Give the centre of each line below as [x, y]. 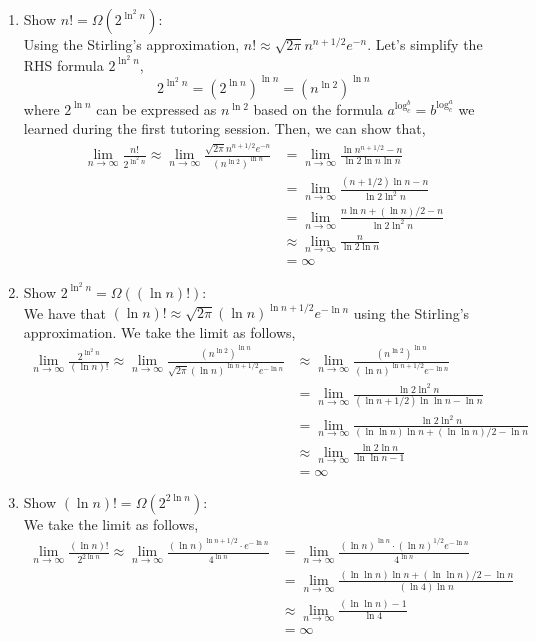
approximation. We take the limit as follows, [159, 331]
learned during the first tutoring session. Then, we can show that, [224, 128]
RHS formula [63, 64]
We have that [64, 312]
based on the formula [318, 108]
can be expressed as [156, 108]
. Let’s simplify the [425, 44]
